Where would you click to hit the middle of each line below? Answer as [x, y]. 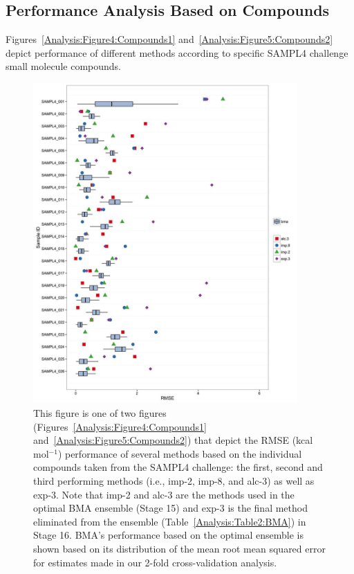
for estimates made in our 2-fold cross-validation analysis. [155, 562]
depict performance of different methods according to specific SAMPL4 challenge [177, 52]
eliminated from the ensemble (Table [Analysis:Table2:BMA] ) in [170, 521]
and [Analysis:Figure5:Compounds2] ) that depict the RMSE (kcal [173, 440]
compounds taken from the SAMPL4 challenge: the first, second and [178, 467]
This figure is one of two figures [100, 413]
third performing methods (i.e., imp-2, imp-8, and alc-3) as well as [174, 480]
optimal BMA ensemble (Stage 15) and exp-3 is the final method [170, 508]
